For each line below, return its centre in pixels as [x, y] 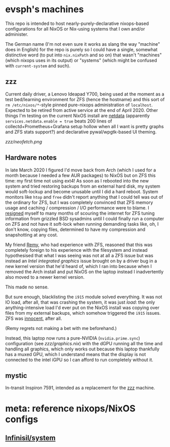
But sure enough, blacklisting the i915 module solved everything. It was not [84, 296]
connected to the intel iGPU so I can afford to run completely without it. [79, 360]
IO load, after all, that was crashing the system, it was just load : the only [80, 302]
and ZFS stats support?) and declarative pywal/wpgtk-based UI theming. [81, 132]
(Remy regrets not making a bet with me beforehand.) [61, 328]
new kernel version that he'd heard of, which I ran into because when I [78, 266]
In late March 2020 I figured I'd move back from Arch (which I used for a [81, 170]
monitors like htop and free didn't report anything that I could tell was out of [84, 197]
